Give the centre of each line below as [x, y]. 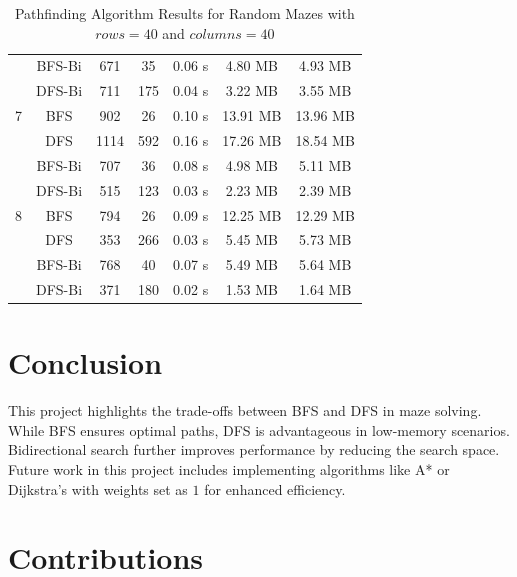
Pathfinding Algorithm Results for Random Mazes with [184, 13]
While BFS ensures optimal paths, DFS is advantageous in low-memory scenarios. [259, 429]
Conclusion [85, 362]
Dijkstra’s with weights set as [98, 488]
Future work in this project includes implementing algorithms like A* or [229, 469]
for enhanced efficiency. [275, 488]
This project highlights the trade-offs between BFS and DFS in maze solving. [245, 410]
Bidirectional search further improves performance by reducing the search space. [254, 449]
